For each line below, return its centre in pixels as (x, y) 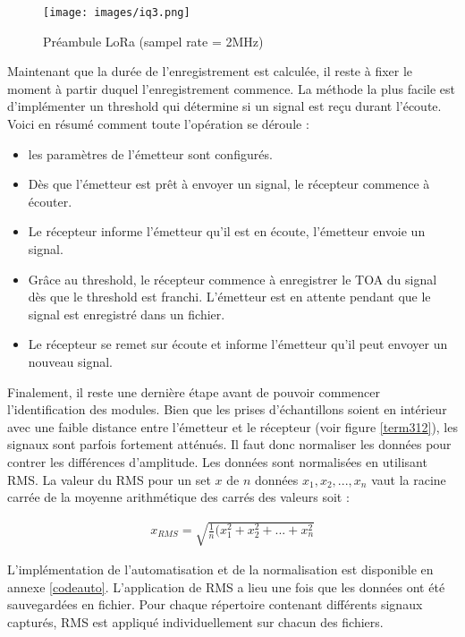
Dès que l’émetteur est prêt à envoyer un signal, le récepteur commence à (229, 184)
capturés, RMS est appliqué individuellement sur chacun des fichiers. (195, 622)
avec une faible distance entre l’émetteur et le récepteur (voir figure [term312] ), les (232, 426)
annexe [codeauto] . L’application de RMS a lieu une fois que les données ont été (226, 586)
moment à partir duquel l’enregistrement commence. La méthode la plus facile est (232, 88)
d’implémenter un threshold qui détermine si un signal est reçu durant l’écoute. (224, 106)
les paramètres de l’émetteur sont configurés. (150, 153)
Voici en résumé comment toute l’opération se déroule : (158, 124)
